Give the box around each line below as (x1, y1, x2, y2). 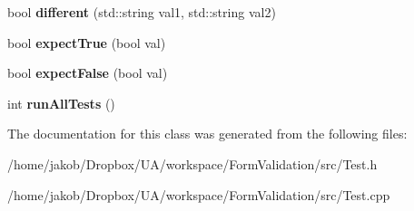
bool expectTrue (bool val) (7, 33, 166, 52)
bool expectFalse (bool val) (7, 63, 168, 82)
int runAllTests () (7, 93, 115, 112)
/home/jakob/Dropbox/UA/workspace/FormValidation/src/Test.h (7, 154, 378, 173)
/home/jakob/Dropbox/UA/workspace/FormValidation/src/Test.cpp (7, 185, 390, 204)
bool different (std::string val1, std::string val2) (7, 3, 276, 21)
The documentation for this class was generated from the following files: (7, 124, 408, 143)
